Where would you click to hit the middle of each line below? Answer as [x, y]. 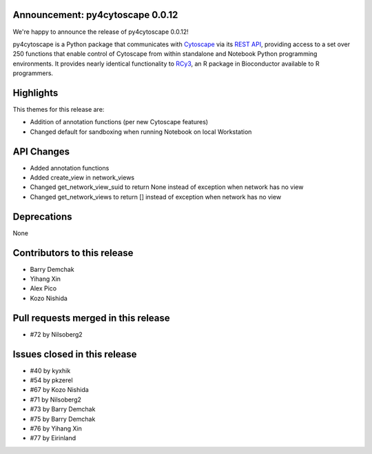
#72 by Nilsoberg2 [56, 334]
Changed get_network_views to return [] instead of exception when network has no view [156, 197]
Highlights [35, 93]
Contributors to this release [73, 253]
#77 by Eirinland [53, 438]
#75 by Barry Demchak [63, 419]
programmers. [33, 73]
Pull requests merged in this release [91, 318]
